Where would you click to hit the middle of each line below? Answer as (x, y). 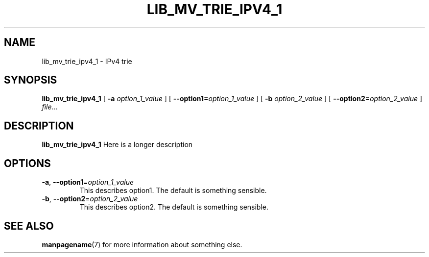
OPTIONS (27, 163)
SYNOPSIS (31, 80)
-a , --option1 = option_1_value (88, 182)
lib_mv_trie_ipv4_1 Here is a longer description (117, 145)
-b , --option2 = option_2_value (90, 199)
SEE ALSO (29, 226)
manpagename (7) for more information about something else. (142, 244)
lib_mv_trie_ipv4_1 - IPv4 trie (87, 61)
